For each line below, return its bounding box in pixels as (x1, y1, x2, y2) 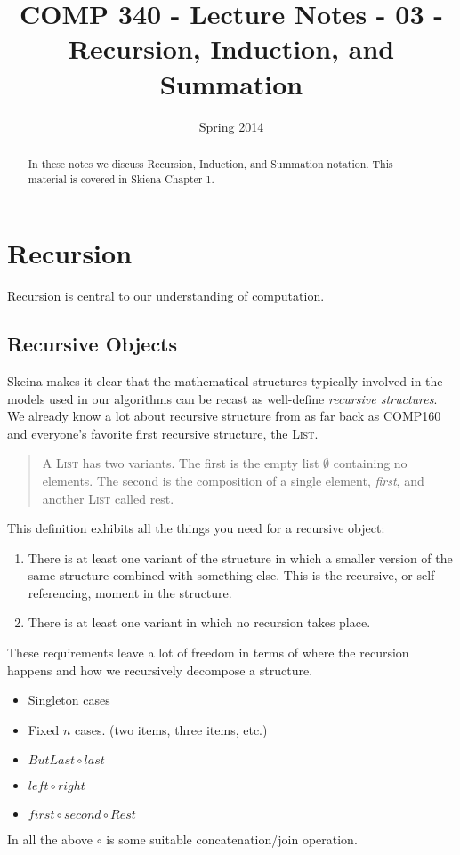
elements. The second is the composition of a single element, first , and (42, 471, 424, 489)
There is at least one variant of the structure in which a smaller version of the (28, 548, 453, 567)
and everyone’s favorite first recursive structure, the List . (7, 423, 319, 442)
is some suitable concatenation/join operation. (106, 830, 358, 849)
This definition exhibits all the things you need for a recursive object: (7, 519, 385, 537)
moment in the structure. (94, 583, 232, 601)
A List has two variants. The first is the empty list (42, 454, 319, 472)
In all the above (7, 830, 93, 849)
